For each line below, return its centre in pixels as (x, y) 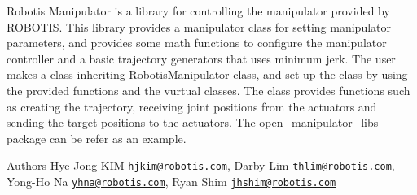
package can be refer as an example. (97, 138)
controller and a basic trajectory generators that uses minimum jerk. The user (201, 58)
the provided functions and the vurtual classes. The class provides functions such (208, 90)
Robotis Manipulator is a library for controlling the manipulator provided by (198, 11)
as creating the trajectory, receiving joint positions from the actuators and (192, 106)
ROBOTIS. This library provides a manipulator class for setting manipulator (199, 26)
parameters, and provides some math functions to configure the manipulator (197, 43)
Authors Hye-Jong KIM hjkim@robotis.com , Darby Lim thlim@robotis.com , (201, 165)
